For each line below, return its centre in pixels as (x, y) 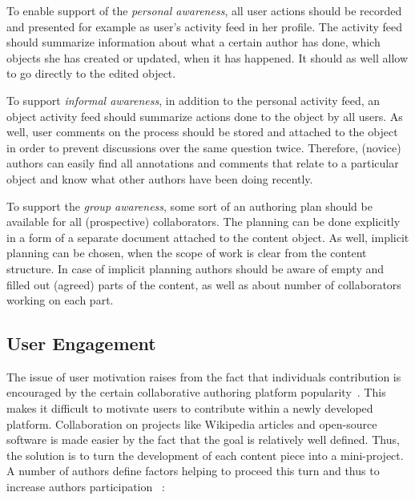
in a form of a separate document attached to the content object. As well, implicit (208, 237)
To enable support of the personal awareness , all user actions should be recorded (204, 10)
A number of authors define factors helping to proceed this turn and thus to (193, 471)
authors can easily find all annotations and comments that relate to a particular (203, 163)
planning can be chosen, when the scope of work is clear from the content (187, 253)
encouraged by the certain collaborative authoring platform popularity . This (196, 392)
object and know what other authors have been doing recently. (160, 178)
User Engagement (81, 343)
